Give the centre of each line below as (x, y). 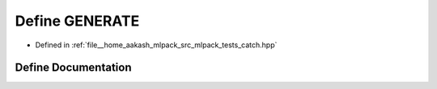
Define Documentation (73, 68)
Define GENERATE (77, 21)
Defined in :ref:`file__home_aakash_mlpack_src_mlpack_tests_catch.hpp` (156, 45)
